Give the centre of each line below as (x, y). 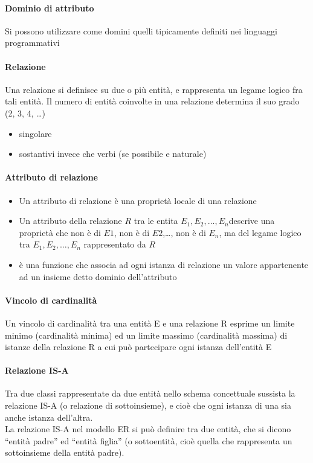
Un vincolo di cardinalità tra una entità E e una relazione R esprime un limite (150, 323)
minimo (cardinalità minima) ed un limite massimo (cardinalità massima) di (146, 335)
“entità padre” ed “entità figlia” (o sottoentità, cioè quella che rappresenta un (149, 440)
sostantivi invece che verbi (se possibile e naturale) (113, 154)
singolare (35, 133)
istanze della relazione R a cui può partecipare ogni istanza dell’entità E (138, 347)
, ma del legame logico (260, 232)
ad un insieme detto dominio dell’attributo (98, 276)
